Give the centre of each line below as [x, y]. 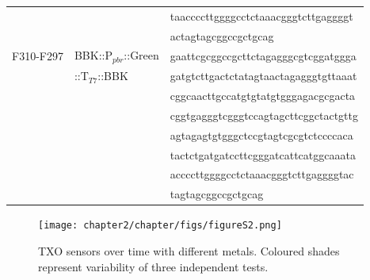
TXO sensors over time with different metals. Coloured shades [189, 250]
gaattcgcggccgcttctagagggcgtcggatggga [263, 55]
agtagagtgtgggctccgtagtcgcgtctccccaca [261, 134]
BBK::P [93, 55]
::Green [141, 55]
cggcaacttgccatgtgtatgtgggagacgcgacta [263, 95]
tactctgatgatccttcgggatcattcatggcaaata [263, 154]
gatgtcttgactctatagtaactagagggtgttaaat [263, 76]
